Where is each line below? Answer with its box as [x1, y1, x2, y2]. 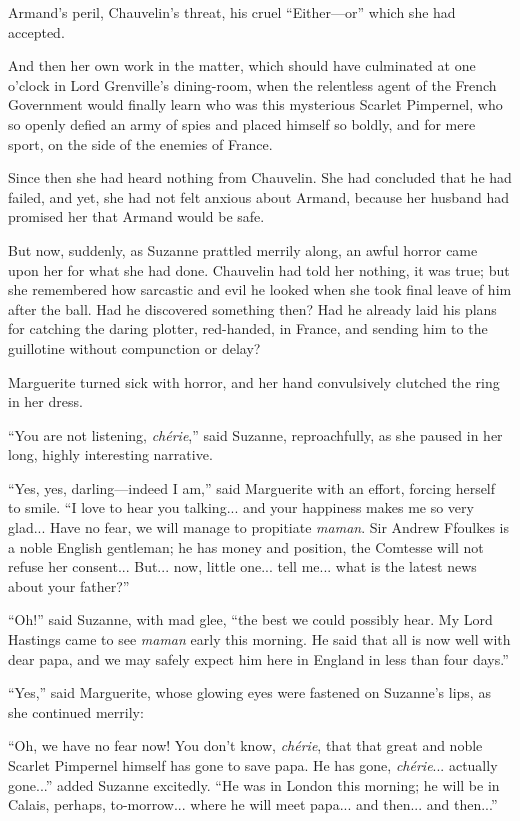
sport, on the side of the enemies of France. [8, 133, 273, 154]
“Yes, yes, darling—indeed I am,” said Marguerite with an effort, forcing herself [8, 477, 496, 498]
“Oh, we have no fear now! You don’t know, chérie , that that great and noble [8, 735, 483, 756]
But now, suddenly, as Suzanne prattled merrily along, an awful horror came [8, 239, 478, 260]
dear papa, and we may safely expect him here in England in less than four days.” [8, 648, 509, 669]
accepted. [8, 21, 65, 42]
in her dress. [8, 391, 83, 412]
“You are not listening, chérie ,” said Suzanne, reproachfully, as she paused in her [8, 424, 503, 445]
